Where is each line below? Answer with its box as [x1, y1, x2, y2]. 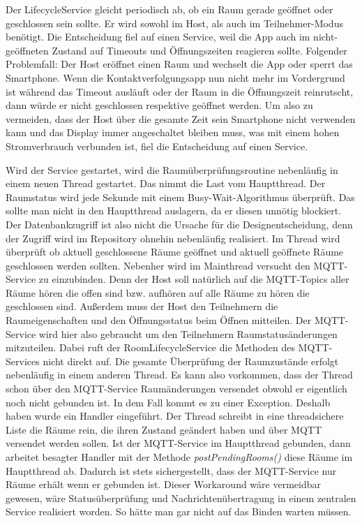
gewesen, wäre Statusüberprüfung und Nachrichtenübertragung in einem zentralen [6, 490, 356, 505]
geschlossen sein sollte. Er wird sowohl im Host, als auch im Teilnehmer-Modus [6, 15, 343, 30]
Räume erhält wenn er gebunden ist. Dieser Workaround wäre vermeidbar [6, 477, 321, 492]
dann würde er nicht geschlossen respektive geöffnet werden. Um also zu [6, 98, 313, 112]
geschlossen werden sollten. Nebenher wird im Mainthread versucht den [6, 258, 310, 272]
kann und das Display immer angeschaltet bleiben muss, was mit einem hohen [6, 125, 340, 140]
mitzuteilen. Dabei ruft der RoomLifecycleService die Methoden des [6, 340, 295, 355]
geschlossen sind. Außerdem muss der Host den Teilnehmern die [6, 299, 278, 314]
